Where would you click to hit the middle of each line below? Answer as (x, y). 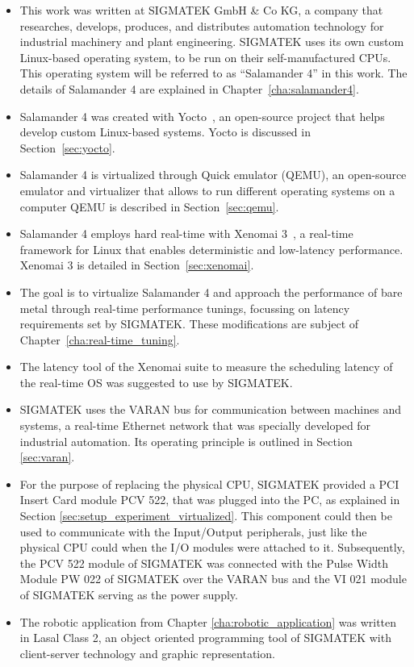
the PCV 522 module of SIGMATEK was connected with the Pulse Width (204, 563)
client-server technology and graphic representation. (147, 653)
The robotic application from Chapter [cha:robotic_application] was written (208, 621)
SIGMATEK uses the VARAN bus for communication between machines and (210, 409)
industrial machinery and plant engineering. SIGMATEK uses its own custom (212, 42)
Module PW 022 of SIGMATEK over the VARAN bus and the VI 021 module (213, 579)
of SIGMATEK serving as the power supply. (129, 594)
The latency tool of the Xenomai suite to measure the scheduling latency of (206, 367)
